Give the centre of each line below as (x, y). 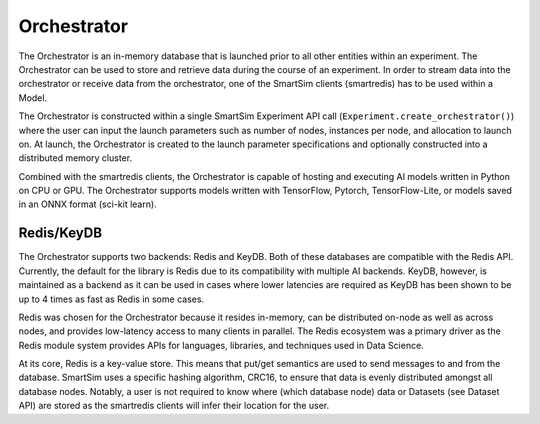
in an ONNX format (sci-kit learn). (87, 204)
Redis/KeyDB (60, 233)
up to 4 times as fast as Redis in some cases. (111, 299)
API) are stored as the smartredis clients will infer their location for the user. (174, 406)
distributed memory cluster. (75, 158)
